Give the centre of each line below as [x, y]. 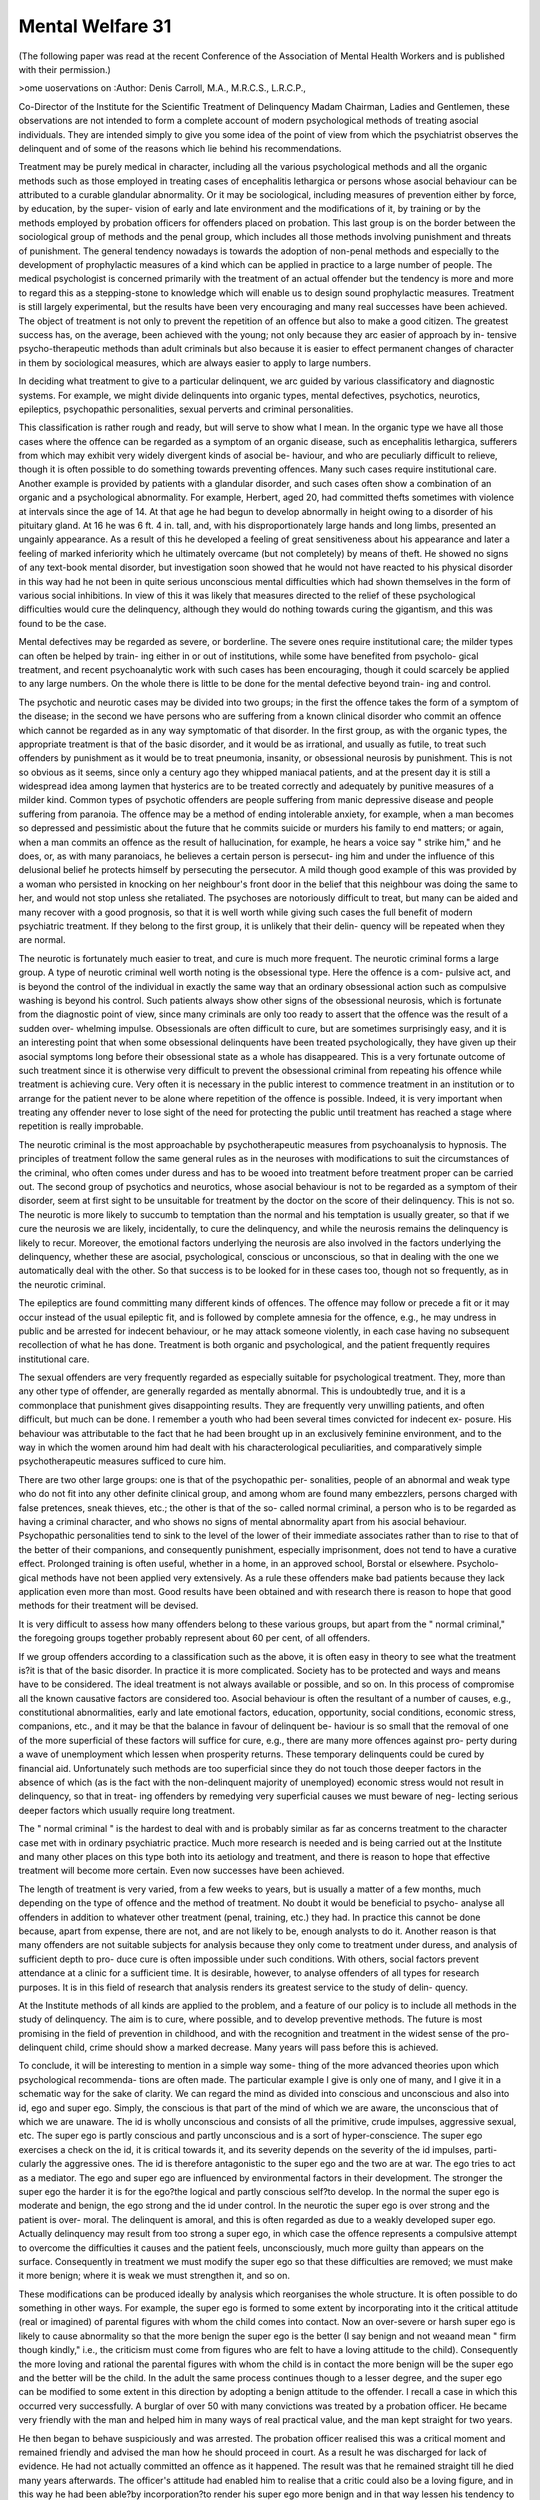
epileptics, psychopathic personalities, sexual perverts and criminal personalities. [186, 409]
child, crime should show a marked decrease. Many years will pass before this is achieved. [251, 2047]
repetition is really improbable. [81, 1126]
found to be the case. [62, 623]
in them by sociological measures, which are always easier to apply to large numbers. [195, 362]
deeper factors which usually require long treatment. [126, 1810]
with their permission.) [65, 69]
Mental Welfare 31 [95, 26]
